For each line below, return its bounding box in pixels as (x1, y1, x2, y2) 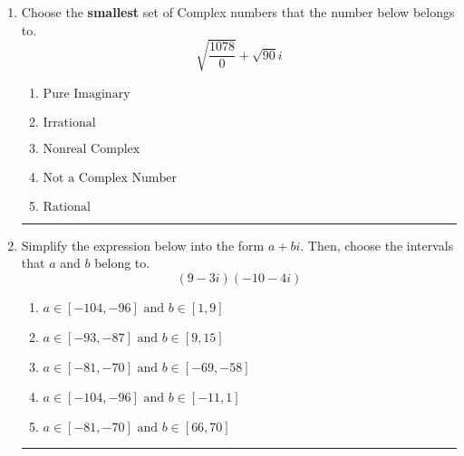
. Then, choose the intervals (300, 235, 454, 254)
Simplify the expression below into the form (21, 235, 265, 254)
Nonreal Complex (43, 142, 140, 156)
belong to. (94, 253, 150, 272)
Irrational (43, 116, 96, 129)
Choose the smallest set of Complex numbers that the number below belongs (21, 3, 455, 21)
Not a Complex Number (43, 171, 177, 185)
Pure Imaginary (43, 87, 130, 100)
